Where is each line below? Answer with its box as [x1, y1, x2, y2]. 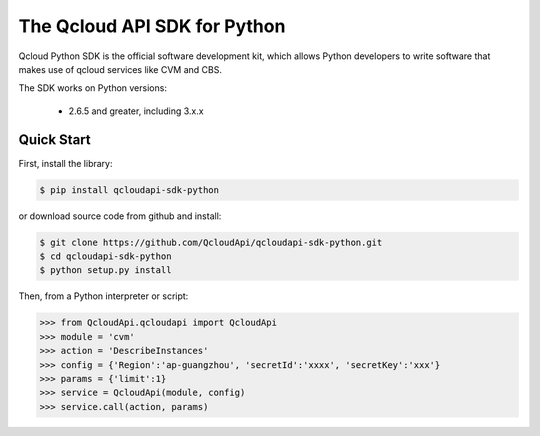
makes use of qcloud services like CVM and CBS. [18, 63, 222, 75]
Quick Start [18, 131, 91, 148]
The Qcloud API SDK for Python [18, 15, 286, 37]
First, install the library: [18, 157, 113, 169]
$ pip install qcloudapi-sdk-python [39, 184, 220, 195]
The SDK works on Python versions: [18, 82, 167, 94]
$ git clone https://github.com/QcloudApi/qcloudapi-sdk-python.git [39, 236, 383, 248]
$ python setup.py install [39, 265, 172, 276]
